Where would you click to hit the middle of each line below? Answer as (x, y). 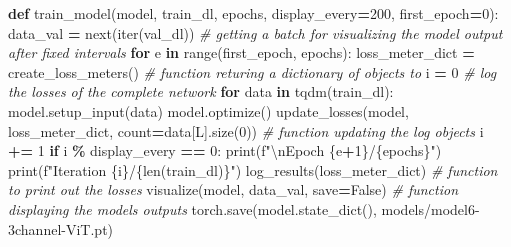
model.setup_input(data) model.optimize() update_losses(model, (208, 110)
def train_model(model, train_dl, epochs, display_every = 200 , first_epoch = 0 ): (253, 13)
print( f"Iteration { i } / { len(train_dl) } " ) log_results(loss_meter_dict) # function (253, 169)
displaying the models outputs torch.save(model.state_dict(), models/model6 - (244, 208)
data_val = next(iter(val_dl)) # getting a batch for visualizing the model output (255, 32)
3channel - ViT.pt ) (61, 228)
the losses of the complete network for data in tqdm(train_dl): (201, 91)
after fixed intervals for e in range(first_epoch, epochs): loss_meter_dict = (241, 52)
